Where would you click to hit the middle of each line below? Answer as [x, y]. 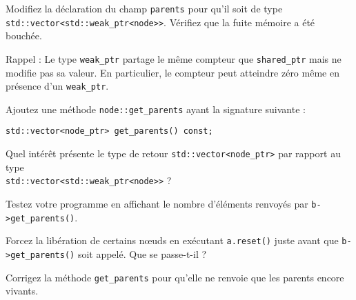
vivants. [22, 291]
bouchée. [24, 36]
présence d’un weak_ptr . [57, 86]
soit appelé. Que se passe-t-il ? [142, 254]
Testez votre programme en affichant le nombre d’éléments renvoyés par [157, 204]
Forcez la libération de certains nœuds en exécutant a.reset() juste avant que [172, 240]
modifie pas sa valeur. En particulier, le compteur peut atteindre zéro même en [172, 72]
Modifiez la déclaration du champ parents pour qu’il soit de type [144, 8]
